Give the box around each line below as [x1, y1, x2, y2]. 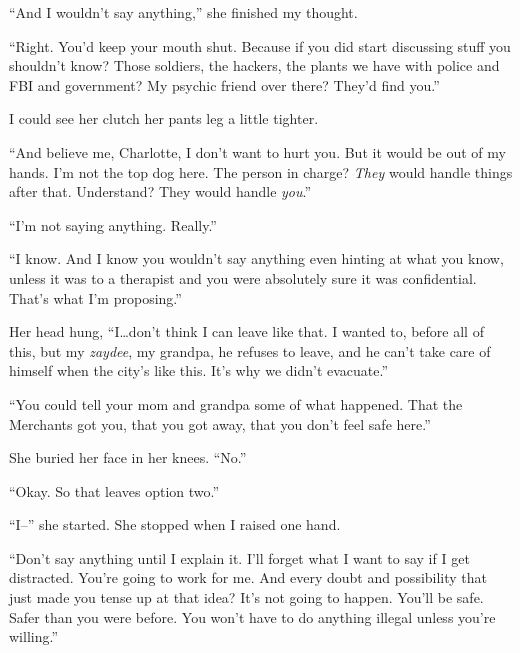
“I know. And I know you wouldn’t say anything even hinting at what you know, [9, 248, 504, 269]
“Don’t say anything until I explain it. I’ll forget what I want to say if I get [9, 547, 470, 568]
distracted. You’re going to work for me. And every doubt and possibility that [9, 567, 488, 588]
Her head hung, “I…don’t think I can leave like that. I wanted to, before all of [9, 321, 484, 342]
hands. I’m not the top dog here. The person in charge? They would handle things [9, 161, 513, 182]
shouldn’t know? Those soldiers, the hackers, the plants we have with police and [9, 55, 500, 76]
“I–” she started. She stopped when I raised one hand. [9, 514, 341, 535]
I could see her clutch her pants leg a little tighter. [9, 108, 319, 129]
